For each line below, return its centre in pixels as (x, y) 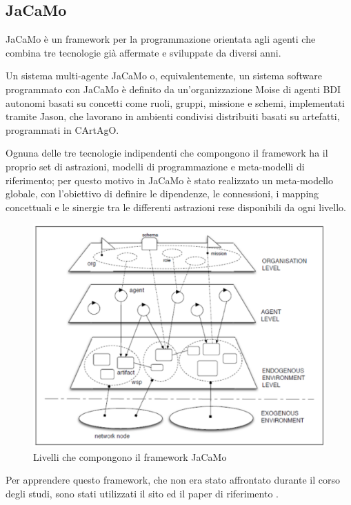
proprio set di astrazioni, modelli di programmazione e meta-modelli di (155, 166)
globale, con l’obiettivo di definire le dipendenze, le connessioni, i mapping (162, 194)
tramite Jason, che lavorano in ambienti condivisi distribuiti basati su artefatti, (173, 116)
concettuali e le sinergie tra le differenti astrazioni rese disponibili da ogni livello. (176, 207)
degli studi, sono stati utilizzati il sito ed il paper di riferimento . (142, 493)
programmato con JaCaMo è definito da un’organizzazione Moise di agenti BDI (173, 89)
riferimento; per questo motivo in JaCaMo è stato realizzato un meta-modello (169, 180)
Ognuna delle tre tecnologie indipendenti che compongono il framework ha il (167, 153)
